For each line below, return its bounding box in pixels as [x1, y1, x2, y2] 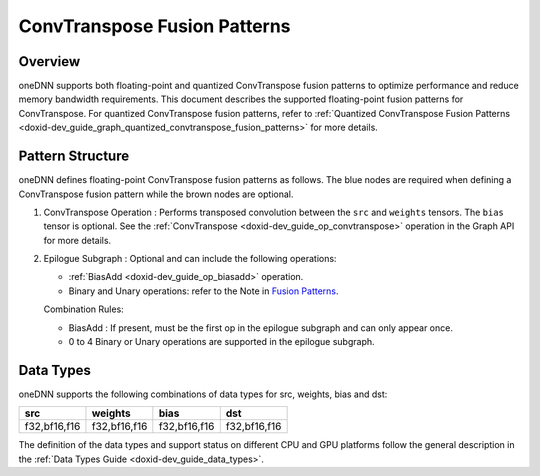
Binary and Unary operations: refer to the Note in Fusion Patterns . [68, 285, 339, 297]
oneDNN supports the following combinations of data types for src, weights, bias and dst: [18, 388, 388, 400]
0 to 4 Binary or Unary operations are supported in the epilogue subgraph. [68, 336, 375, 348]
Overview [18, 53, 81, 70]
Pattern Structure [18, 148, 130, 165]
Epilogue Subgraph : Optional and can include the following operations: [43, 253, 337, 265]
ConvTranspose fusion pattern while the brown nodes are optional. [18, 188, 294, 200]
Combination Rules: [43, 303, 124, 315]
